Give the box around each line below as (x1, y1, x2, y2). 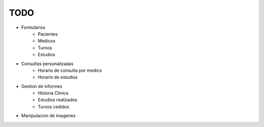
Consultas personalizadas (21, 61, 74, 66)
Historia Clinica (38, 90, 68, 96)
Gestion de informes (21, 83, 63, 89)
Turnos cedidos (38, 104, 69, 109)
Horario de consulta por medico (38, 67, 102, 73)
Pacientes (38, 31, 58, 37)
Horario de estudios (38, 74, 78, 80)
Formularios (21, 24, 45, 30)
